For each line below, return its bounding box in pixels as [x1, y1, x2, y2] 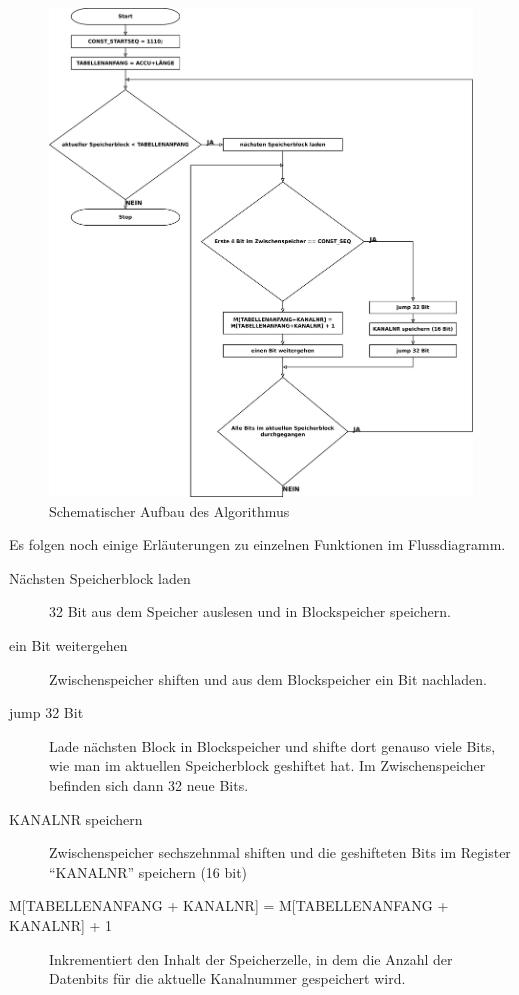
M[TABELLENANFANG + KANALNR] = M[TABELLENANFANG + [9, 895, 449, 916]
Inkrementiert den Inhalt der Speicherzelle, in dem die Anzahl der [49, 948, 453, 969]
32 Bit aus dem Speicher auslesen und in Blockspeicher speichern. [49, 601, 451, 622]
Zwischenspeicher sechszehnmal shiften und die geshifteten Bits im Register [49, 842, 511, 863]
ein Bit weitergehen [9, 634, 128, 655]
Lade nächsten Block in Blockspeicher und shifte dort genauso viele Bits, [49, 735, 496, 756]
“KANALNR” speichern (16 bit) [49, 861, 248, 882]
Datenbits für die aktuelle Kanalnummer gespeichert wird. [49, 968, 406, 989]
